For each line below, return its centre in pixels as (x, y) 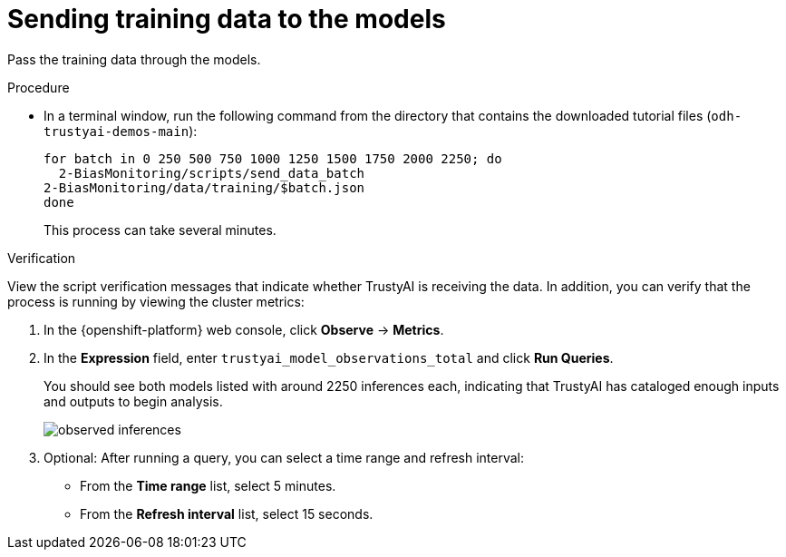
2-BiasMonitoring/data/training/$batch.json (204, 187)
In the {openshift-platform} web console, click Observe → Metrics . (244, 329)
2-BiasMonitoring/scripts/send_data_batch (212, 173)
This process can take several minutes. (160, 230)
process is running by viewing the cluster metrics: (156, 301)
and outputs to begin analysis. (133, 401)
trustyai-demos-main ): (121, 131)
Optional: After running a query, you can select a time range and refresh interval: (284, 457)
